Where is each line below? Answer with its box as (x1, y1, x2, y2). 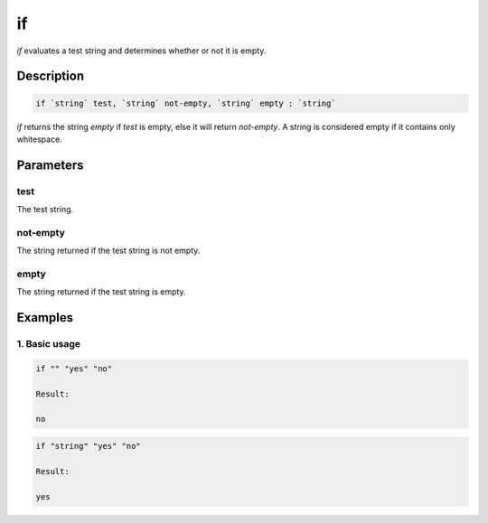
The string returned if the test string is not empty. (16, 245, 201, 257)
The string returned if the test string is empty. (16, 286, 186, 297)
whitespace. (16, 134, 62, 145)
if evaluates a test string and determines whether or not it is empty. (16, 45, 267, 56)
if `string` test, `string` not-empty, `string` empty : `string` (35, 98, 336, 108)
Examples (16, 310, 74, 325)
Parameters (16, 157, 84, 173)
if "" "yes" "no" (35, 363, 113, 374)
